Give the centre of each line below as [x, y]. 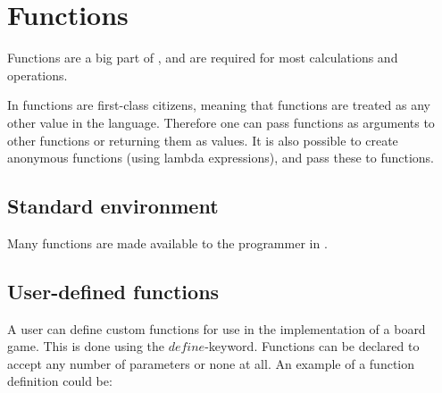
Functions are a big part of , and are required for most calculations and [203, 58]
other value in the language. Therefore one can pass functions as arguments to [221, 122]
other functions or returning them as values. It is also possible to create [203, 140]
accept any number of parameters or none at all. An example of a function [211, 363]
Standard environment [113, 206]
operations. [38, 75]
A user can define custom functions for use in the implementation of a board [217, 328]
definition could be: [60, 381]
